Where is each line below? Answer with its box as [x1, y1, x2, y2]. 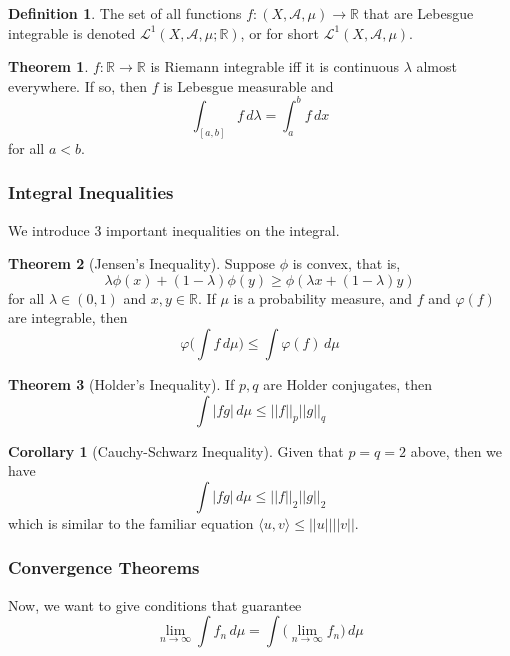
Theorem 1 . [8, 56, 89, 77]
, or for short [240, 22, 319, 43]
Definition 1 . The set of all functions [8, 3, 242, 23]
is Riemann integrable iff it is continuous [150, 56, 399, 77]
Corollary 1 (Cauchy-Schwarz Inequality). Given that [8, 440, 344, 461]
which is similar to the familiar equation [8, 512, 254, 533]
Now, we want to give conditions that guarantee [8, 594, 302, 615]
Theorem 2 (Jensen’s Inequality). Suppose [8, 253, 276, 274]
